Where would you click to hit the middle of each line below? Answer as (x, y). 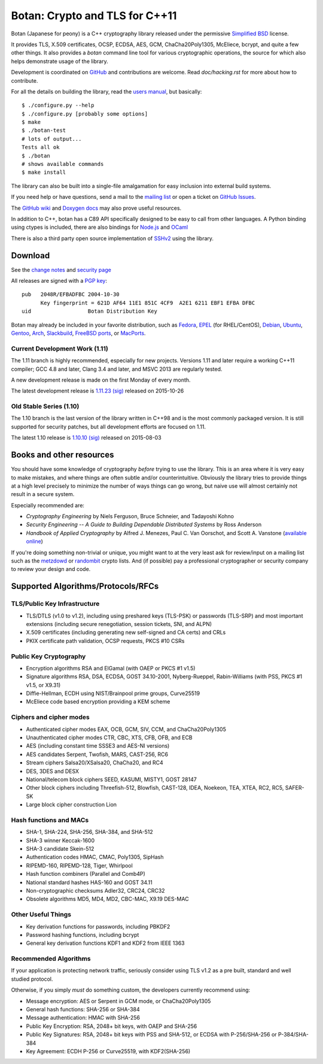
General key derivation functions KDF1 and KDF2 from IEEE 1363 (105, 943)
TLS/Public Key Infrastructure (55, 604)
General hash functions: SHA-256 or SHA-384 (83, 1009)
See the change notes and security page (61, 270)
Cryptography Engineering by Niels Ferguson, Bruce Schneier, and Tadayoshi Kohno (130, 516)
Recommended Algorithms (51, 959)
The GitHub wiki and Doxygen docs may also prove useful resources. (96, 208)
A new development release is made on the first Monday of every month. (101, 380)
